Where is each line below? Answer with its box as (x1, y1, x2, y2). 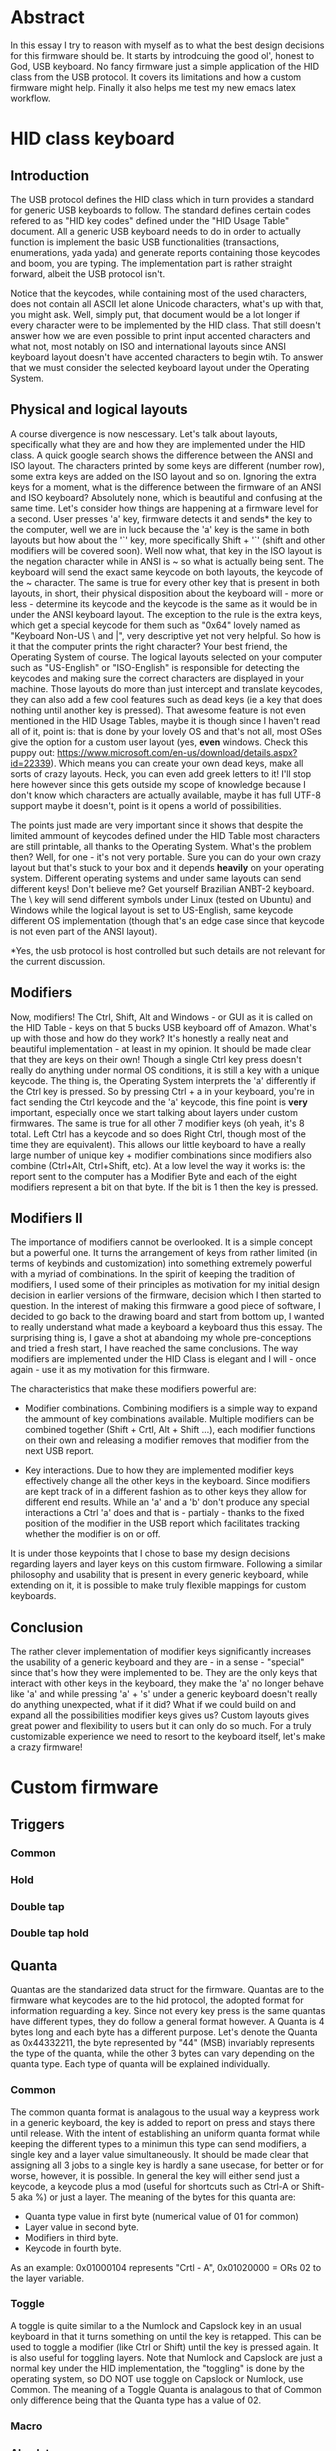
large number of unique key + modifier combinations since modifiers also (10, 1149, 312, 1161)
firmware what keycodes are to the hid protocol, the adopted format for (10, 1994, 304, 2006)
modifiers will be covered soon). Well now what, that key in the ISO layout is (10, 544, 323, 556)
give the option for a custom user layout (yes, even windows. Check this (10, 736, 308, 748)
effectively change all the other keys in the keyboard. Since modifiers (24, 1475, 311, 1487)
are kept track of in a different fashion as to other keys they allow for (24, 1486, 307, 1498)
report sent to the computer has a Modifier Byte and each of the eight (10, 1170, 298, 1182)
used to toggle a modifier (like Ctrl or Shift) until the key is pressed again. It (10, 2341, 319, 2353)
